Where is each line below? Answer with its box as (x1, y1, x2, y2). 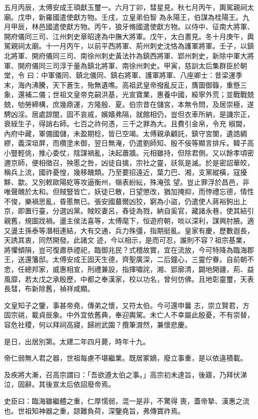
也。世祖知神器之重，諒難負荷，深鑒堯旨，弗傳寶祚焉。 (4, 405, 185, 416)
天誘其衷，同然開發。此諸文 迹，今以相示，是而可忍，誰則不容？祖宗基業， (4, 235, 250, 245)
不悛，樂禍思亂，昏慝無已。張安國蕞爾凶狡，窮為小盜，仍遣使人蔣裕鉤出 (4, 196, 240, 206)
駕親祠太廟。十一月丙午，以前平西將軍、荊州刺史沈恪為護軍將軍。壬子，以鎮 (4, 41, 254, 51)
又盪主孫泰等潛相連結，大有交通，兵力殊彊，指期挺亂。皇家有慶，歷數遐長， (4, 225, 254, 235)
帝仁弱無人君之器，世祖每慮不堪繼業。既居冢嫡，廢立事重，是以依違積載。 (4, 353, 247, 363)
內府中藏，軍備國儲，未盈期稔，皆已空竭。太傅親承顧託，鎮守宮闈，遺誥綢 (4, 128, 247, 138)
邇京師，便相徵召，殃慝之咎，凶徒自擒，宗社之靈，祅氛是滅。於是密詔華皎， (4, 157, 254, 167)
